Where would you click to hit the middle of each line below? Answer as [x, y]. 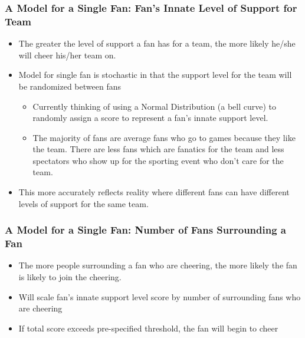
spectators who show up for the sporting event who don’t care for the [158, 160]
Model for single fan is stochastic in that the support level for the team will [155, 75]
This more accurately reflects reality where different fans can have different [154, 192]
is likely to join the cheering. [70, 277]
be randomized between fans [70, 86]
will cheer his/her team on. [67, 55]
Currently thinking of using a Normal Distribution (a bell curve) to [155, 106]
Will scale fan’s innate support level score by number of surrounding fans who [160, 296]
